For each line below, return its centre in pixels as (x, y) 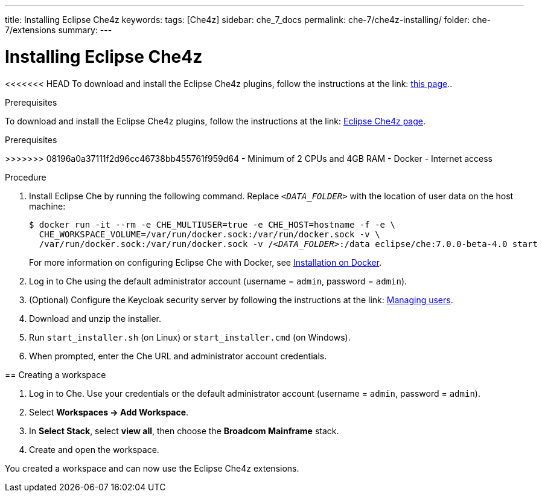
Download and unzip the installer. (95, 318)
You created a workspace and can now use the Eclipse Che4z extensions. (152, 468)
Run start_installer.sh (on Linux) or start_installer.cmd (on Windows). (190, 337)
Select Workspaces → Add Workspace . (109, 412)
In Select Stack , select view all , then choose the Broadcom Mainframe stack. (184, 431)
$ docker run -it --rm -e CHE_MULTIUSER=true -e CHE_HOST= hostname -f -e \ (212, 224)
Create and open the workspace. (94, 449)
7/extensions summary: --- (59, 30)
